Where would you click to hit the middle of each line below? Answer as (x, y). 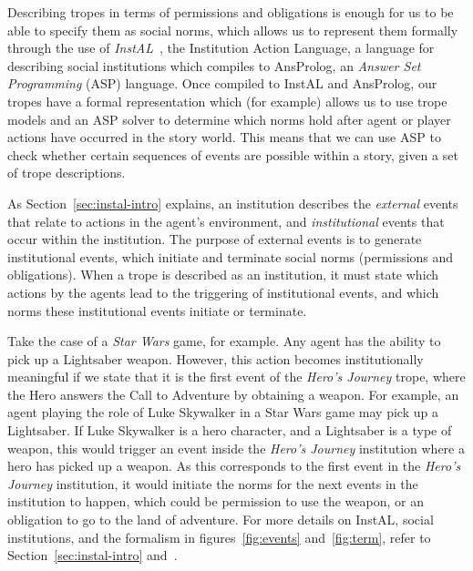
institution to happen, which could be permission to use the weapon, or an (216, 501)
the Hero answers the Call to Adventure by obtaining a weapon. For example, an (233, 394)
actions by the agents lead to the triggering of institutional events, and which (223, 292)
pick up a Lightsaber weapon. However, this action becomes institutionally (216, 358)
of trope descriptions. (67, 173)
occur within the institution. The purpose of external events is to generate (215, 239)
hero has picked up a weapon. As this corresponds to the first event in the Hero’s (234, 466)
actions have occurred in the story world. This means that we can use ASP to (224, 137)
